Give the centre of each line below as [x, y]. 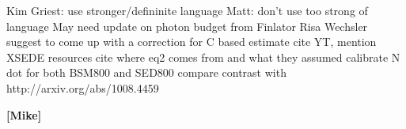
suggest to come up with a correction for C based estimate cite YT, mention [192, 42]
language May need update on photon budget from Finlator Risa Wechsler [187, 26]
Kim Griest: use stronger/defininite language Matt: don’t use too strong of [187, 10]
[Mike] [24, 114]
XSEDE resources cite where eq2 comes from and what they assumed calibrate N [203, 57]
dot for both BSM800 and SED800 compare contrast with [146, 72]
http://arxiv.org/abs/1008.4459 [83, 87]
